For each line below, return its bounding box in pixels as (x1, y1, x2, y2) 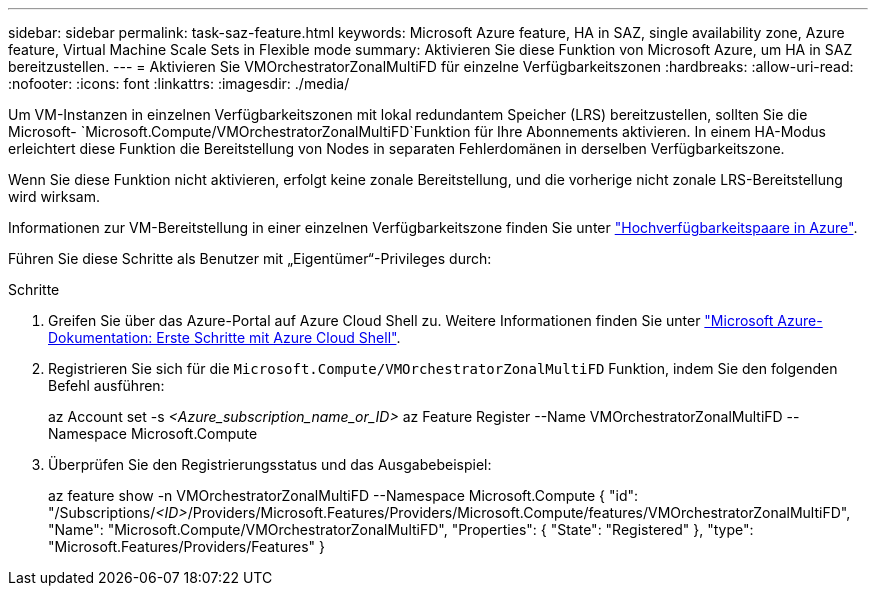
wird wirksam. (8, 188, 100, 205)
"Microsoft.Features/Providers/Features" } (48, 538, 325, 555)
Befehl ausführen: (48, 377, 165, 394)
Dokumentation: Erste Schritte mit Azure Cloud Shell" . (48, 329, 401, 346)
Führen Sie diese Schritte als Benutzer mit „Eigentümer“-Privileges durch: (8, 250, 492, 267)
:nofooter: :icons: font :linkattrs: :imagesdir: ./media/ (8, 75, 350, 92)
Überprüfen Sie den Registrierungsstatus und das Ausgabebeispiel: (48, 456, 492, 473)
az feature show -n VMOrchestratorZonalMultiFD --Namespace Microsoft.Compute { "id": (48, 487, 639, 504)
